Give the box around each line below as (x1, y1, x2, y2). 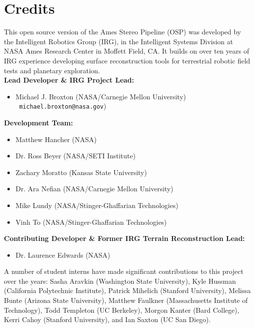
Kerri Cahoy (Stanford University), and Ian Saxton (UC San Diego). (4, 314, 211, 325)
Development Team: (4, 117, 73, 127)
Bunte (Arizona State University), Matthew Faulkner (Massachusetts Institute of (4, 295, 248, 305)
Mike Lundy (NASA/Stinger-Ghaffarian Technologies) (15, 200, 178, 210)
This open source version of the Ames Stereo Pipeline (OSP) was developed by (4, 27, 241, 37)
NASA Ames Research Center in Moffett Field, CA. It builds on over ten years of (4, 46, 249, 56)
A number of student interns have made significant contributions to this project (4, 266, 244, 276)
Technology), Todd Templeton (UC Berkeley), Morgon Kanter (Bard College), (4, 304, 239, 315)
